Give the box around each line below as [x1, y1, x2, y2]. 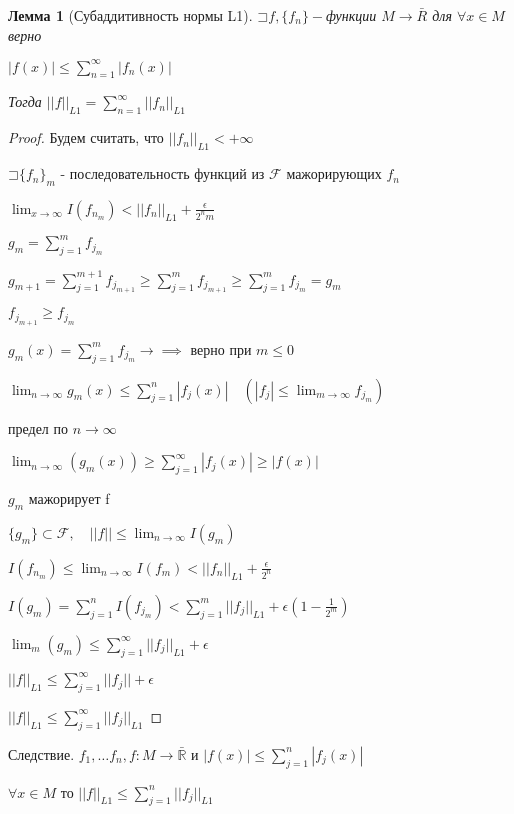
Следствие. [8, 743, 75, 764]
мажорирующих [286, 163, 382, 184]
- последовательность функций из [60, 163, 265, 184]
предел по [8, 417, 68, 438]
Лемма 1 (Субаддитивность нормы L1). [8, 5, 253, 25]
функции [326, 5, 377, 25]
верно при [190, 338, 252, 359]
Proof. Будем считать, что [8, 127, 164, 148]
